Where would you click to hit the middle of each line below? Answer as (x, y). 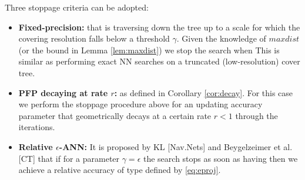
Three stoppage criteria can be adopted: (77, 7)
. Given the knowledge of (221, 38)
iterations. (37, 127)
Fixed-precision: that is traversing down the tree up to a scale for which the (159, 27)
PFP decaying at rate (63, 92)
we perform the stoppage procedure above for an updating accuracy (140, 104)
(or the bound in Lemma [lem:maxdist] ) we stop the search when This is (149, 50)
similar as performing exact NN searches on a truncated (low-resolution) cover (159, 61)
